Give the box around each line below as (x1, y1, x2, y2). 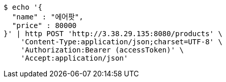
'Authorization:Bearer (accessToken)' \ (20, 46, 184, 54)
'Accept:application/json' (20, 54, 128, 62)
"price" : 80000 (12, 21, 77, 30)
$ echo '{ (4, 3, 42, 11)
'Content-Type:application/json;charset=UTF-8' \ (20, 38, 222, 46)
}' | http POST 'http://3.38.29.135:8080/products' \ (4, 30, 222, 38)
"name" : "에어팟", (12, 13, 83, 21)
